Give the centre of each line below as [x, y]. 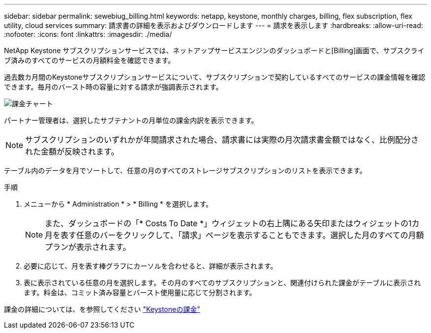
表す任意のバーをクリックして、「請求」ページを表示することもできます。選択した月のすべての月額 [242, 235]
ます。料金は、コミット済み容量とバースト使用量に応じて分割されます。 [140, 292]
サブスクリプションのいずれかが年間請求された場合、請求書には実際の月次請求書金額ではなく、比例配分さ [222, 140]
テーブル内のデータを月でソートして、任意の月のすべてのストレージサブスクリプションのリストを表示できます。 [185, 170]
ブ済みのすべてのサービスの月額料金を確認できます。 [90, 60]
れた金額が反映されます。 [72, 151]
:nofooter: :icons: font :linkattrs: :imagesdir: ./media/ [88, 34]
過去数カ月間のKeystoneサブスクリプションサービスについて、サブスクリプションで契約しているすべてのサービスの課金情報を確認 [215, 77]
